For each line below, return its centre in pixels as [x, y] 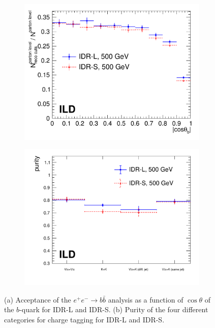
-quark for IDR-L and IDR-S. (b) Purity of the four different [114, 309]
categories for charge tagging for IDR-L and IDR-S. [84, 319]
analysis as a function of [146, 299]
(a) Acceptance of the [38, 299]
